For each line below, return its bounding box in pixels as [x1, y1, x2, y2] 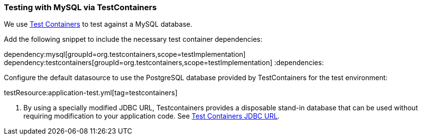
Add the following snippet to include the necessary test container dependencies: [4, 35, 263, 44]
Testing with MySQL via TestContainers [4, 2, 157, 12]
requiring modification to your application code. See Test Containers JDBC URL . [23, 112, 280, 121]
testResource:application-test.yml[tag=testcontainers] [4, 88, 178, 97]
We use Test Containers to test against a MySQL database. [4, 20, 192, 29]
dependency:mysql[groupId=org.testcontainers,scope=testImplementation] [4, 50, 246, 59]
